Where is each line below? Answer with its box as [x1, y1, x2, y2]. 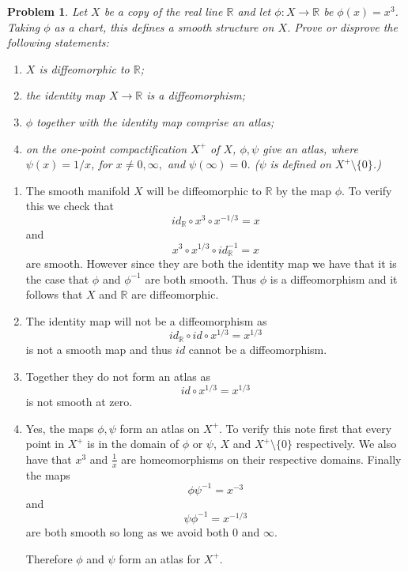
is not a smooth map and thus [25, 341, 172, 357]
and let [237, 3, 271, 19]
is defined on [270, 156, 331, 172]
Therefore [25, 550, 73, 566]
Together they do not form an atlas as [25, 367, 210, 384]
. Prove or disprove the [287, 18, 398, 35]
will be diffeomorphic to [146, 182, 262, 198]
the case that [25, 270, 89, 287]
